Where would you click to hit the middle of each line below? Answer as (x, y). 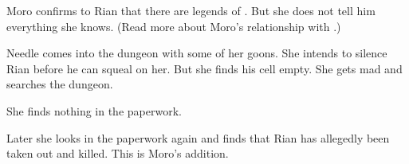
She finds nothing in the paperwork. (94, 110)
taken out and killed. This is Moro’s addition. (118, 153)
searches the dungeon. (60, 84)
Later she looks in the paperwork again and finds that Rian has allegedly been (198, 137)
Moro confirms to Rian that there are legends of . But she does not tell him (191, 10)
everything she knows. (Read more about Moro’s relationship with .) (174, 26)
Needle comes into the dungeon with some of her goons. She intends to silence (197, 53)
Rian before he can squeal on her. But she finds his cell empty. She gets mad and (204, 68)
